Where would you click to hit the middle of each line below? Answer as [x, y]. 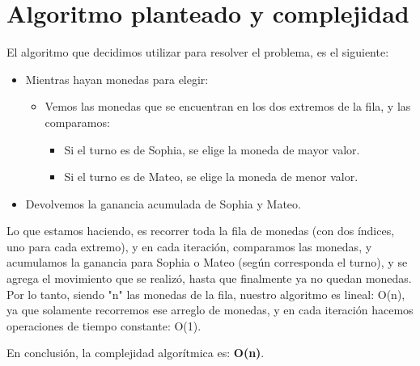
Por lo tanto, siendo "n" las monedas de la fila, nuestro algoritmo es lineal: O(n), [206, 294]
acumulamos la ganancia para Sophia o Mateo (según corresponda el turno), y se [207, 262]
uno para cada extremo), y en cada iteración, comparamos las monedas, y [189, 246]
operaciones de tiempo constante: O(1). [104, 325]
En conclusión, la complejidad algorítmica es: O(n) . [136, 353]
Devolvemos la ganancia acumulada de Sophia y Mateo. [163, 203]
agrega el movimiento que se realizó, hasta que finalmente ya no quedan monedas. [209, 278]
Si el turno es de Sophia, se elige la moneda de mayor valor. [212, 149]
